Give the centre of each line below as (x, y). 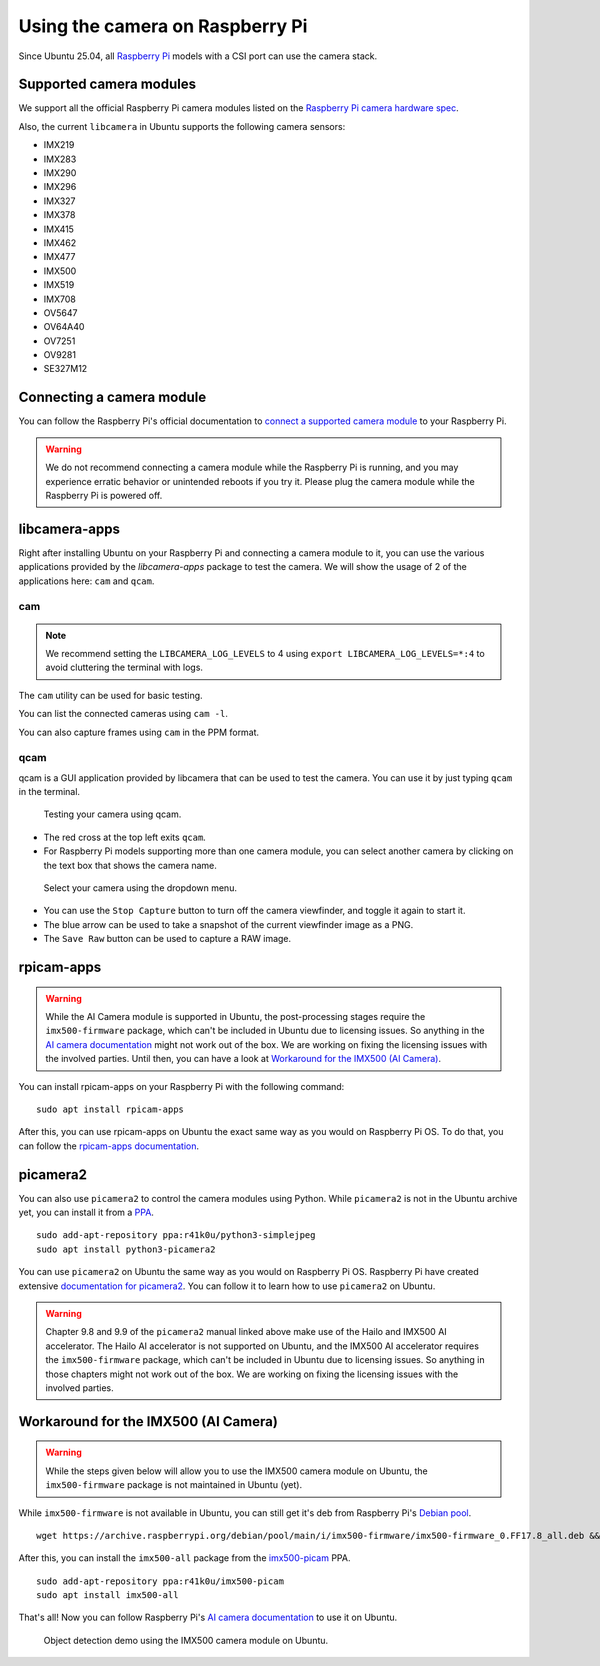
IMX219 (59, 145)
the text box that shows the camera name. (130, 865)
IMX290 (60, 173)
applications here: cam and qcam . (86, 581)
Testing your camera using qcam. (112, 814)
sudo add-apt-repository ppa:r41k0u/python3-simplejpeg (176, 1235)
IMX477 (59, 257)
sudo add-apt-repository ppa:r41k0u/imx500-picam (160, 1581)
